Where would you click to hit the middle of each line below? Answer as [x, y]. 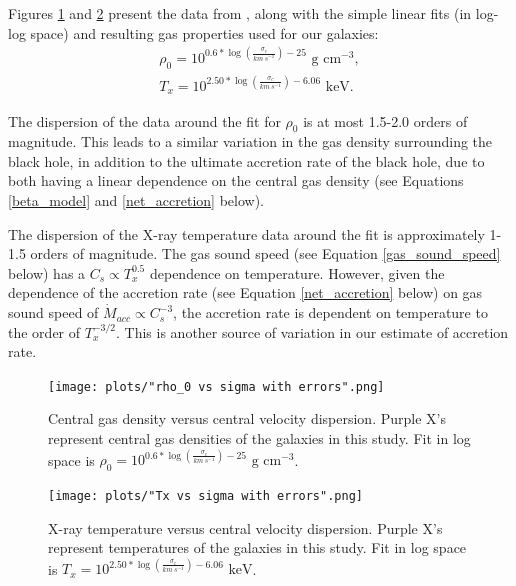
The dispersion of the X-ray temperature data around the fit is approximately [246, 233]
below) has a [47, 272]
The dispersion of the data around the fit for [144, 120]
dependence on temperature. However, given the [297, 272]
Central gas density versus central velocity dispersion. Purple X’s [247, 418]
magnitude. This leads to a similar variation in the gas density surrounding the [250, 141]
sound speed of [53, 312]
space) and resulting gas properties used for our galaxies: [204, 32]
